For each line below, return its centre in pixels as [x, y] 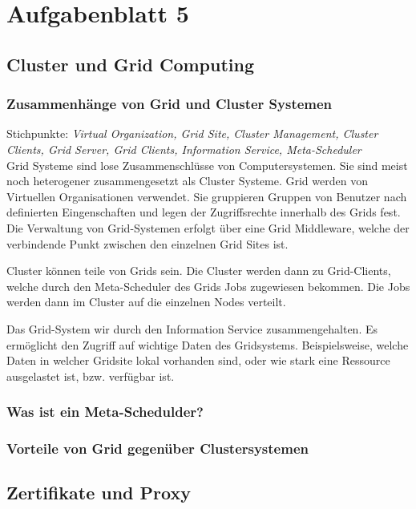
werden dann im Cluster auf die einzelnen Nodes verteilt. [146, 302]
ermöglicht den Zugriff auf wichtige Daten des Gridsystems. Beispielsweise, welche [208, 344]
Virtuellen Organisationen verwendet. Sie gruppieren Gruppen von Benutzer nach [207, 196]
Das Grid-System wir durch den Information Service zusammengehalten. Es [192, 328]
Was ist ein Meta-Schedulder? [105, 412]
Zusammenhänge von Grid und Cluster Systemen [170, 104]
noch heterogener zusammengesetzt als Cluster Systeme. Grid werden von [187, 181]
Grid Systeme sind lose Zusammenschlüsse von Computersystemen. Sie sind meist [207, 165]
